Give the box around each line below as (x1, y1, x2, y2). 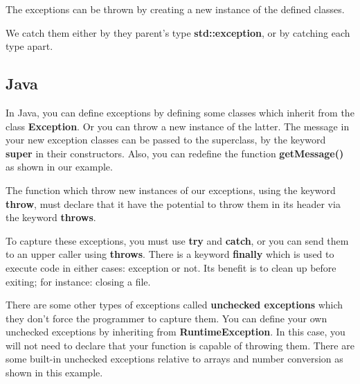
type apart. (6, 39, 53, 53)
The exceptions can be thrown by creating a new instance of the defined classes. (6, 2, 345, 16)
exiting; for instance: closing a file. (6, 274, 151, 288)
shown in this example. (6, 365, 103, 380)
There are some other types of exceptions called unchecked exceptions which (6, 297, 343, 312)
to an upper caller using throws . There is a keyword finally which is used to (6, 247, 334, 261)
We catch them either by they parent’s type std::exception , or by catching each (6, 25, 350, 40)
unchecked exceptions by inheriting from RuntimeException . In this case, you (6, 324, 345, 339)
